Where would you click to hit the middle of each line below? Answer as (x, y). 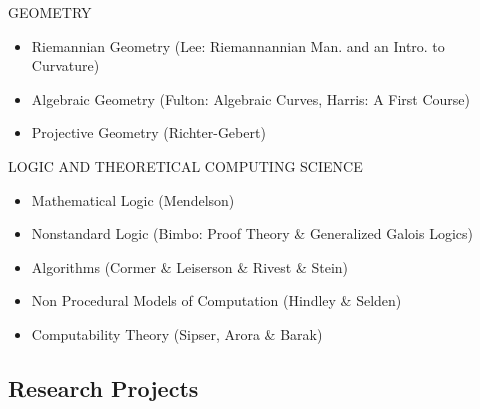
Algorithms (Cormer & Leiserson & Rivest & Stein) (190, 266)
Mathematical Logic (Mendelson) (133, 199)
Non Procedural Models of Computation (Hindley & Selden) (216, 300)
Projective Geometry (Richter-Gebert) (148, 132)
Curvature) (65, 65)
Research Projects (103, 387)
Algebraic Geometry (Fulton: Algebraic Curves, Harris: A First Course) (251, 98)
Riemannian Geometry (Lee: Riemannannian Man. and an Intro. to (238, 45)
